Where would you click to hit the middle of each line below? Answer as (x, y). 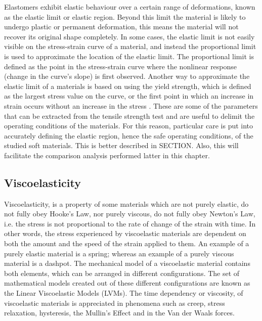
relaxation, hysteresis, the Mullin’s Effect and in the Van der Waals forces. (119, 313)
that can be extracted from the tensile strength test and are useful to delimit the (129, 116)
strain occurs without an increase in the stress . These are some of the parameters (131, 105)
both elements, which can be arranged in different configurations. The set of (122, 273)
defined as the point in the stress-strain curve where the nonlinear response (121, 66)
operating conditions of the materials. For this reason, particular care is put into (129, 126)
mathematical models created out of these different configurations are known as (127, 283)
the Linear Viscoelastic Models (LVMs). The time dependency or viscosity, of (124, 293)
